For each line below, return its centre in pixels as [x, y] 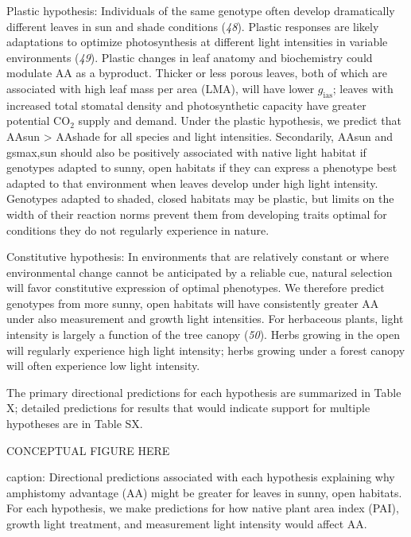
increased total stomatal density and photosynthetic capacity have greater [186, 105]
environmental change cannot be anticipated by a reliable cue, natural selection [200, 272]
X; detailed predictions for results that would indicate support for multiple [188, 408]
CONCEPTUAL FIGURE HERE [88, 450]
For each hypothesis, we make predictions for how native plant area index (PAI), [203, 508]
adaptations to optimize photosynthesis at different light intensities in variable [197, 42]
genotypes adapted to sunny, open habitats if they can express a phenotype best [202, 167]
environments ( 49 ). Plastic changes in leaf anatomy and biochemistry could [190, 57]
